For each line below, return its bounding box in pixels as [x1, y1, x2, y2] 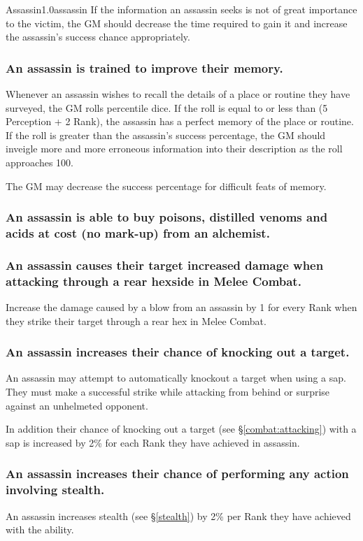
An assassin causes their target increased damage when [6, 256, 324, 273]
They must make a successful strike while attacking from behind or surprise [6, 384, 330, 399]
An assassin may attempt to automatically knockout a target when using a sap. [6, 370, 346, 385]
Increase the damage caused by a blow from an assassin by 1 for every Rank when [6, 300, 357, 315]
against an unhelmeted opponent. [6, 398, 148, 412]
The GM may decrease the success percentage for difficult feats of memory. [6, 178, 327, 193]
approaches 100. [6, 154, 73, 169]
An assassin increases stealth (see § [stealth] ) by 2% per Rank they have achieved [6, 508, 351, 523]
